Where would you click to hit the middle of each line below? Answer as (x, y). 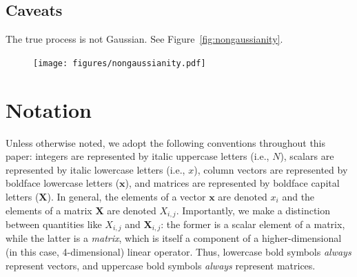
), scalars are (307, 156)
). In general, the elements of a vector (126, 196)
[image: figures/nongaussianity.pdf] (120, 63)
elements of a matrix (49, 210)
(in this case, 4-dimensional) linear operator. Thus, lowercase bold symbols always (178, 252)
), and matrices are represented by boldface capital (232, 183)
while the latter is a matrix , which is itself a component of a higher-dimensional (174, 238)
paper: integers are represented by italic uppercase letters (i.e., (137, 156)
